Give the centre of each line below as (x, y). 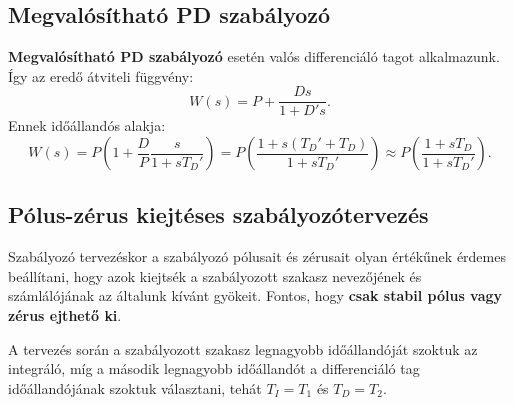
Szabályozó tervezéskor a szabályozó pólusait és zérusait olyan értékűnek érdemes (257, 256)
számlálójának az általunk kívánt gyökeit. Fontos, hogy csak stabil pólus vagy (255, 295)
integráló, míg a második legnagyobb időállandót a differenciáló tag (214, 368)
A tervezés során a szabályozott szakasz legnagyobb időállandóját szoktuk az (243, 348)
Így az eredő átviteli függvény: (101, 75)
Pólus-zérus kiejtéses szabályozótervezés (218, 214)
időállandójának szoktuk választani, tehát (135, 387)
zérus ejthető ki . (65, 315)
